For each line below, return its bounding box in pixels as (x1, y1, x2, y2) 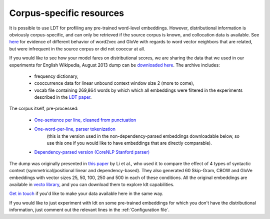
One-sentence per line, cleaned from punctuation (34, 117, 136, 123)
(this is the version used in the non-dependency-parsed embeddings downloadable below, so (46, 133, 240, 139)
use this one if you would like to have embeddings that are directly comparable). (46, 140, 212, 146)
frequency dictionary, (34, 73, 78, 79)
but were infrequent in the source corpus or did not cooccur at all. (9, 45, 145, 52)
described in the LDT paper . (34, 94, 92, 100)
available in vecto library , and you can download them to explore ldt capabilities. (9, 181, 174, 187)
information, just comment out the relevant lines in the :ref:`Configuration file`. (9, 207, 170, 213)
